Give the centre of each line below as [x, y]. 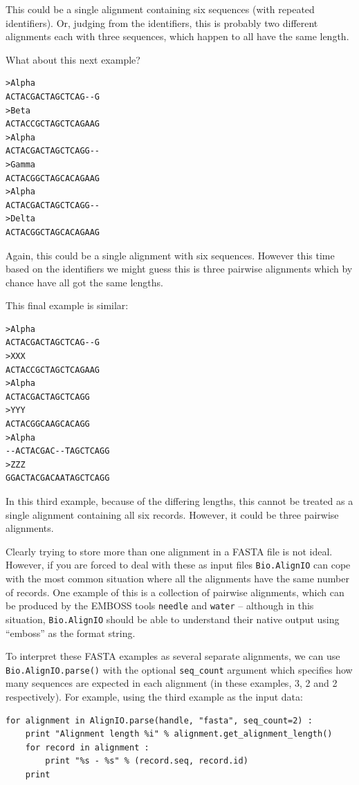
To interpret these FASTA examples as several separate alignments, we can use [173, 656]
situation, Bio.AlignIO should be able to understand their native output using [173, 619]
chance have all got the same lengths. [85, 282]
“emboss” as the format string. [71, 632]
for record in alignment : [87, 747]
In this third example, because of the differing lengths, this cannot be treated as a [179, 501]
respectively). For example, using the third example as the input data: [154, 696]
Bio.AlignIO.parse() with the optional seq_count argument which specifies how [179, 669]
